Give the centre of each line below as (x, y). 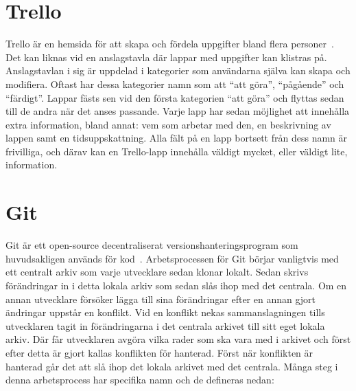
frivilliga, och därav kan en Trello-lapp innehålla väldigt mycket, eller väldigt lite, (177, 151)
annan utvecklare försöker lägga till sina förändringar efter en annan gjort (161, 299)
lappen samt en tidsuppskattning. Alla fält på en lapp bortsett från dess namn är (177, 138)
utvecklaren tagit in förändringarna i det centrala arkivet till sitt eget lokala (165, 325)
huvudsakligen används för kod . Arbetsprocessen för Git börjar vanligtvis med (172, 258)
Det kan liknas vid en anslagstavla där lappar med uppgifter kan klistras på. (166, 57)
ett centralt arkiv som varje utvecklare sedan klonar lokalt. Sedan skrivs (157, 272)
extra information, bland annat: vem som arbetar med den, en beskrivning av (168, 124)
